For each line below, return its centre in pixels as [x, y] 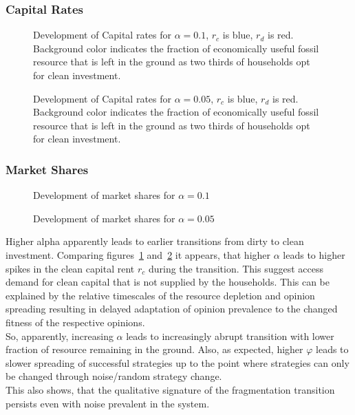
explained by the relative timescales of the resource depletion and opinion [160, 295]
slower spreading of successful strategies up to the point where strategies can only [177, 362]
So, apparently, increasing [60, 336]
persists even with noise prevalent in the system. [108, 403]
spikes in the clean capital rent [70, 268]
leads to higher [314, 254]
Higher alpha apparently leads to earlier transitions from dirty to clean [155, 241]
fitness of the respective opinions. [75, 322]
